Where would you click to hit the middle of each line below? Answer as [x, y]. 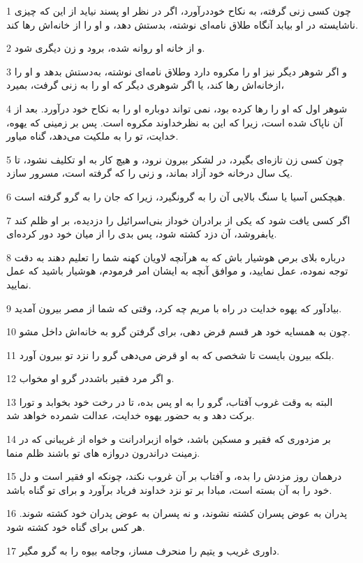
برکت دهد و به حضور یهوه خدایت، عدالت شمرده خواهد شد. [131, 415]
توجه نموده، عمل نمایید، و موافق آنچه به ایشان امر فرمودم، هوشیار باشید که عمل [177, 271]
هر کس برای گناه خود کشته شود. [76, 527]
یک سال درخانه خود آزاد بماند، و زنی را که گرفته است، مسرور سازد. [150, 173]
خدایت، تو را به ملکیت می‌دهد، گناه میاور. [92, 136]
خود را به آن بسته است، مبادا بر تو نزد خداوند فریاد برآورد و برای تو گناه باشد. [169, 489]
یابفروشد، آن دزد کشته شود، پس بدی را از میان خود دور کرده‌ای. [142, 234]
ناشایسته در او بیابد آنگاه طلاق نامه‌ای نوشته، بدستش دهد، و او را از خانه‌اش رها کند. [182, 24]
